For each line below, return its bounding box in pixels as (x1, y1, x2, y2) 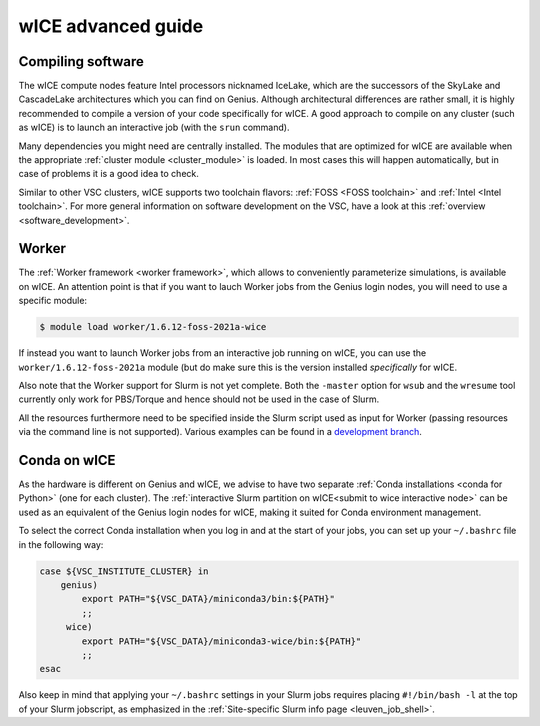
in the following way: (18, 538, 104, 550)
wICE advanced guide (18, 15, 204, 37)
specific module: (18, 295, 88, 307)
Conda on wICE (18, 452, 116, 469)
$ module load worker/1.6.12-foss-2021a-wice (39, 321, 267, 333)
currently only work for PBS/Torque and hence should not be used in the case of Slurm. (18, 393, 380, 405)
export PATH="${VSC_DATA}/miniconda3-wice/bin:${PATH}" (81, 635, 362, 647)
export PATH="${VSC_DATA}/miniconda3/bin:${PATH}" (81, 593, 335, 605)
